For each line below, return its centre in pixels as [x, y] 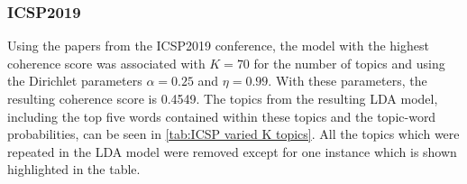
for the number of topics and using [349, 63]
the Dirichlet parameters [75, 81]
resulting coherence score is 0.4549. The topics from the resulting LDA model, [223, 98]
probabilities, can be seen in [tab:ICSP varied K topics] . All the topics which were [233, 134]
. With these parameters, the [348, 81]
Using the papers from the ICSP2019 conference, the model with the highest [218, 46]
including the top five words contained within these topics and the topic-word [222, 116]
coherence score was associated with [106, 63]
